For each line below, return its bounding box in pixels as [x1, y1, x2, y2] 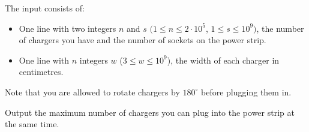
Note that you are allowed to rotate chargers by [5, 85, 180, 98]
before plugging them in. [201, 85, 292, 98]
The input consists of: [5, 2, 85, 14]
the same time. [5, 118, 59, 130]
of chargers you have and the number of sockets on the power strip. [19, 34, 266, 46]
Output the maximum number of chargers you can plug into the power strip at [5, 106, 295, 118]
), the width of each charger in [167, 53, 280, 66]
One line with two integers [19, 22, 116, 34]
